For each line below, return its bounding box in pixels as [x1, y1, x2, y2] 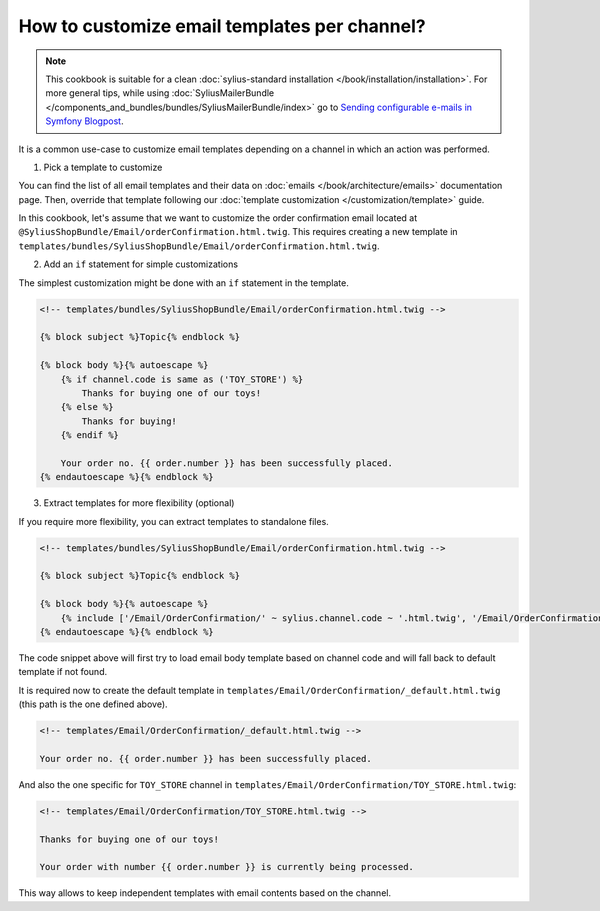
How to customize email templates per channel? [18, 15, 426, 37]
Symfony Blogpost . [45, 115, 124, 127]
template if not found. [18, 666, 108, 678]
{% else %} [60, 401, 114, 413]
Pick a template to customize [43, 161, 163, 173]
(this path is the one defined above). [18, 698, 169, 710]
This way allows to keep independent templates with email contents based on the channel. [18, 887, 392, 899]
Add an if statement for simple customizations [43, 258, 239, 270]
